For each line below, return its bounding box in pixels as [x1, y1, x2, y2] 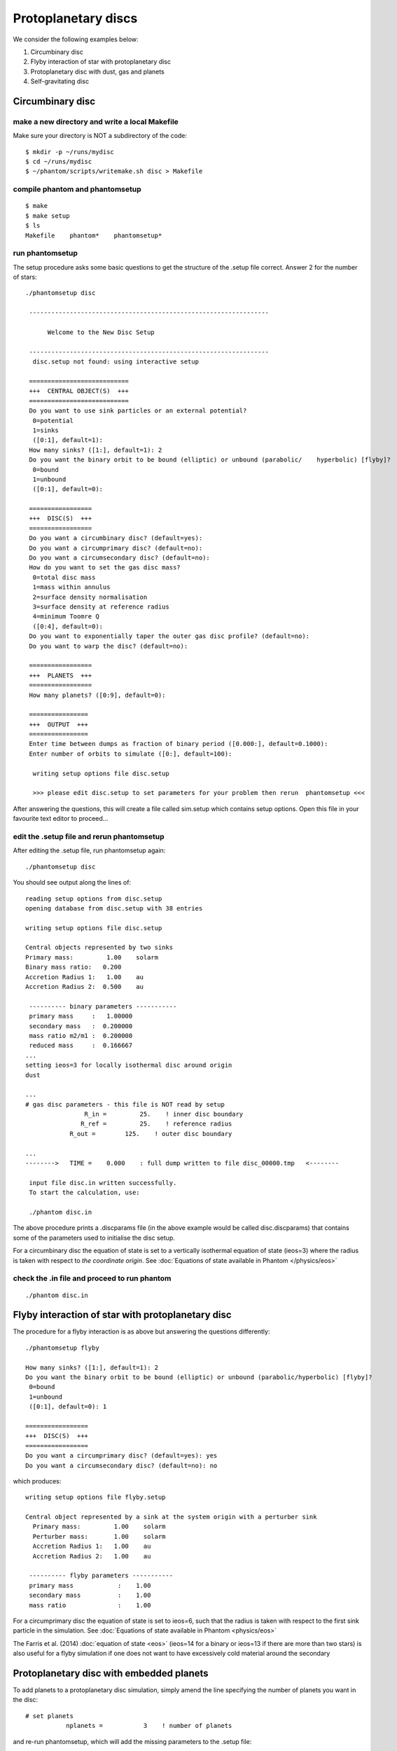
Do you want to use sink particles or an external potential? [29, 407, 247, 415]
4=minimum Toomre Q [32, 613, 99, 621]
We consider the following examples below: [13, 35, 139, 43]
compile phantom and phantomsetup [13, 184, 141, 194]
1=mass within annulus [32, 583, 111, 591]
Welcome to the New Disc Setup [47, 328, 155, 336]
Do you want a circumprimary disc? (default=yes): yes [25, 1452, 218, 1460]
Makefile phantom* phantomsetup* [25, 231, 162, 240]
